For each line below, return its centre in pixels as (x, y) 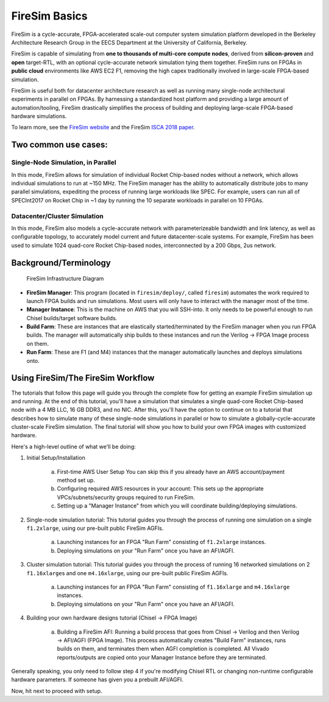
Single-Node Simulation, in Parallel (64, 163)
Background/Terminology (61, 263)
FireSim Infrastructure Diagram (65, 279)
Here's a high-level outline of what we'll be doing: (74, 446)
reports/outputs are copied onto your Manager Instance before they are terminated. (162, 657)
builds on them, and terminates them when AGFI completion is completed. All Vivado (163, 649)
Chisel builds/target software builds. (72, 318)
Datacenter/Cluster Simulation (57, 216)
